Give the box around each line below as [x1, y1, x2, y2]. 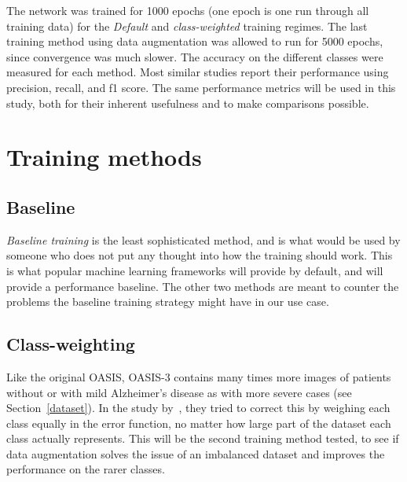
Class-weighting [6, 332, 135, 356]
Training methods [6, 141, 202, 173]
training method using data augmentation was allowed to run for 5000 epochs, [6, 33, 383, 50]
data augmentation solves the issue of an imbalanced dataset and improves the [6, 445, 385, 462]
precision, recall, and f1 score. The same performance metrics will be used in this [6, 79, 396, 95]
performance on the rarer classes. [6, 461, 165, 477]
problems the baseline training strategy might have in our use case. [6, 293, 329, 310]
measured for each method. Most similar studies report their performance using [6, 64, 389, 80]
